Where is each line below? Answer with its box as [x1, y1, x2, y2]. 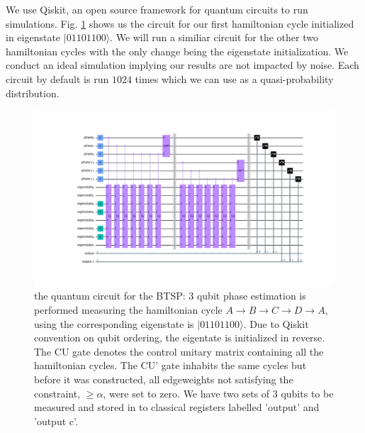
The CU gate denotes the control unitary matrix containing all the [34, 344, 324, 358]
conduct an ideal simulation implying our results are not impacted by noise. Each [6, 57, 359, 72]
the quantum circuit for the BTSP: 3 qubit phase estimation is [34, 288, 306, 303]
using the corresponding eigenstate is [34, 316, 194, 331]
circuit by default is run [6, 71, 109, 86]
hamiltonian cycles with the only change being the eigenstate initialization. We [6, 43, 349, 58]
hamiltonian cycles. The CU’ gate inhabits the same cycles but [34, 358, 307, 373]
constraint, [34, 385, 81, 400]
